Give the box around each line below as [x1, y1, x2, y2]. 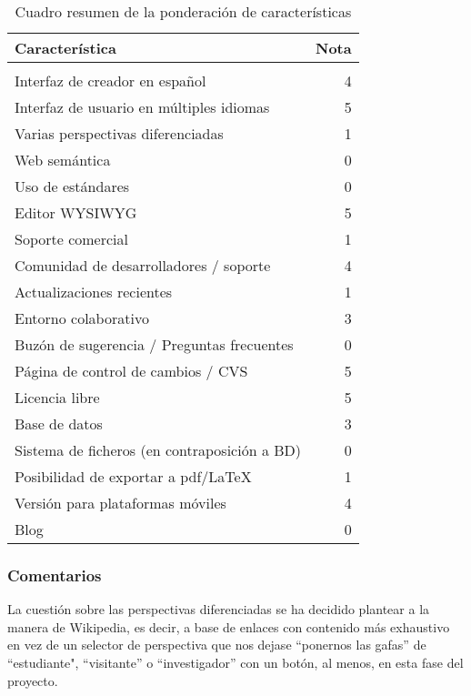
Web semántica [15, 149, 111, 170]
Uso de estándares [15, 176, 130, 197]
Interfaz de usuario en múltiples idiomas [15, 96, 270, 117]
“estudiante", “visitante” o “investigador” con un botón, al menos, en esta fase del [7, 653, 464, 671]
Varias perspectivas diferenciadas [15, 123, 224, 144]
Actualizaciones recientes [15, 281, 173, 302]
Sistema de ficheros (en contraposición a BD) [15, 439, 301, 460]
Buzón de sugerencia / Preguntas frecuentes [15, 334, 294, 355]
